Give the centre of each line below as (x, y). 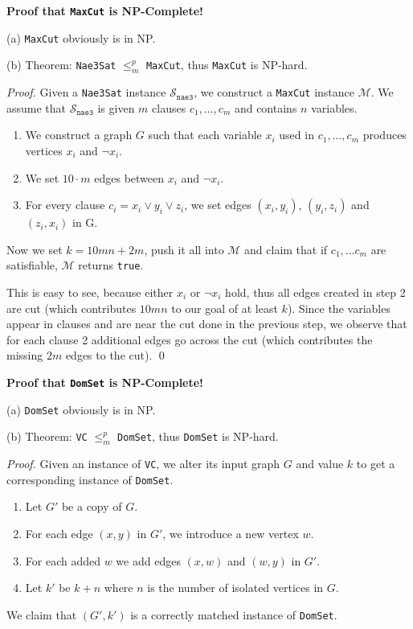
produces (384, 135)
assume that (37, 107)
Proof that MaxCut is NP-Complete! (105, 10)
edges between (129, 177)
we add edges (148, 560)
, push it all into (184, 249)
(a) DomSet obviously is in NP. (81, 409)
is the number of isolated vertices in (235, 588)
